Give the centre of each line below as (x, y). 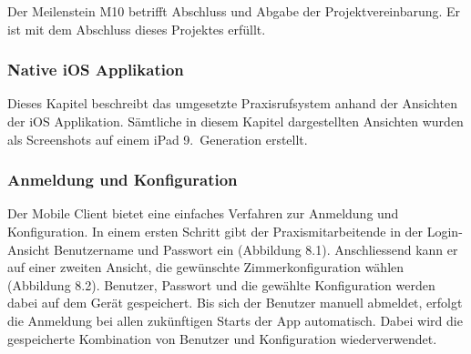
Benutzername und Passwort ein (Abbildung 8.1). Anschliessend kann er (256, 249)
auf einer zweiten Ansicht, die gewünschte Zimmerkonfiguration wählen (206, 267)
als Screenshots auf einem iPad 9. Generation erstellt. (158, 139)
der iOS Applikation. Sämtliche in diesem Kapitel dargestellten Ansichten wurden (235, 121)
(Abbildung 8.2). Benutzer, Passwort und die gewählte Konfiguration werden (221, 284)
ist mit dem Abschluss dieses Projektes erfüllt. (137, 29)
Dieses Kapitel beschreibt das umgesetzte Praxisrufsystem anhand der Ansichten (232, 103)
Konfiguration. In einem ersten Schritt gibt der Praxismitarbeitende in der (215, 231)
